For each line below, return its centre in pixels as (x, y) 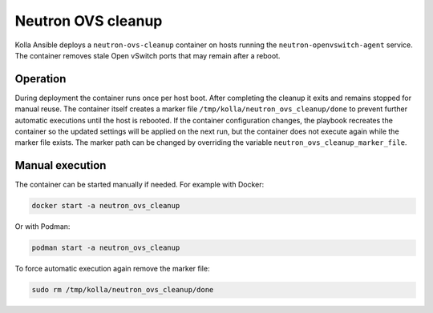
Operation (40, 79)
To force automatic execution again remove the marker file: (112, 269)
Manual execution (61, 165)
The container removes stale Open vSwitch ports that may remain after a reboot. (148, 55)
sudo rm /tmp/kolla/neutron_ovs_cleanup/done (123, 290)
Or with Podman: (42, 227)
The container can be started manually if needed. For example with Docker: (140, 185)
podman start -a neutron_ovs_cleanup (106, 248)
